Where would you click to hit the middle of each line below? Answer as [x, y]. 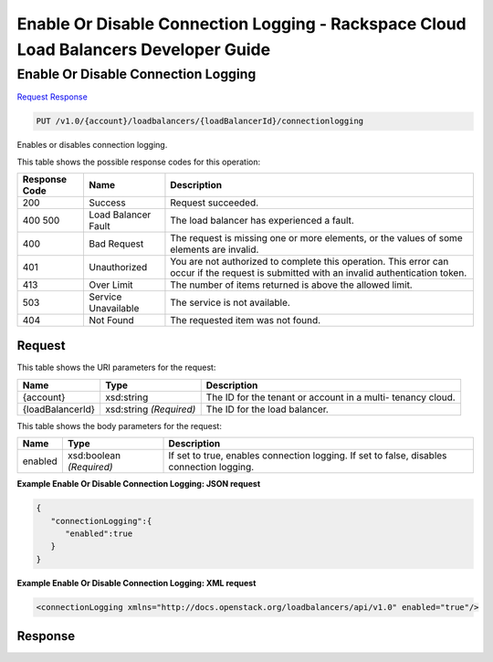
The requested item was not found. [246, 320]
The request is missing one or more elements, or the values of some [316, 237]
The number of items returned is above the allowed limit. [291, 285]
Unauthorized [118, 267]
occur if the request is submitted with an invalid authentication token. [319, 272]
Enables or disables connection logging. [92, 145]
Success [108, 203]
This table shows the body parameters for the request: [120, 426]
